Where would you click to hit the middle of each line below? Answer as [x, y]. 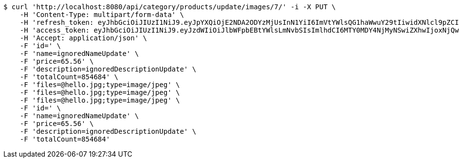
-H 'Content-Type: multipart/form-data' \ [102, 15]
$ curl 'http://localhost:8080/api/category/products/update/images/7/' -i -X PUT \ [170, 7]
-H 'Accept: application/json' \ [83, 38]
